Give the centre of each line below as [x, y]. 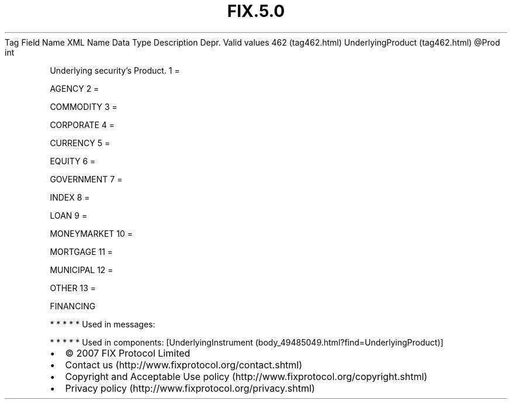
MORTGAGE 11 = [82, 251]
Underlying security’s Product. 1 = [115, 70]
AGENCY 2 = [75, 88]
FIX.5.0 [256, 11]
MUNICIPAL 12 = [82, 270]
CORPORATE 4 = [82, 125]
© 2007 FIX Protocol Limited [128, 353]
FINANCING [73, 306]
